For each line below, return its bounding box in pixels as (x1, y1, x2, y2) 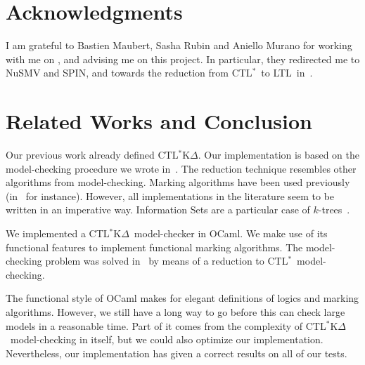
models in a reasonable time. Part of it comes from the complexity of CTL (6, 318, 326, 333)
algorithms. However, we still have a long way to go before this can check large (6, 304, 345, 319)
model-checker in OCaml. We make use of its (134, 226, 328, 240)
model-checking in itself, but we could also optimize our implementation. (10, 332, 324, 347)
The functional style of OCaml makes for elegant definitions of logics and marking (6, 291, 359, 305)
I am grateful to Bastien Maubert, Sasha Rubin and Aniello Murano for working (6, 38, 352, 53)
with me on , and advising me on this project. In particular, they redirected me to (6, 51, 360, 66)
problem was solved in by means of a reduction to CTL (45, 253, 288, 268)
